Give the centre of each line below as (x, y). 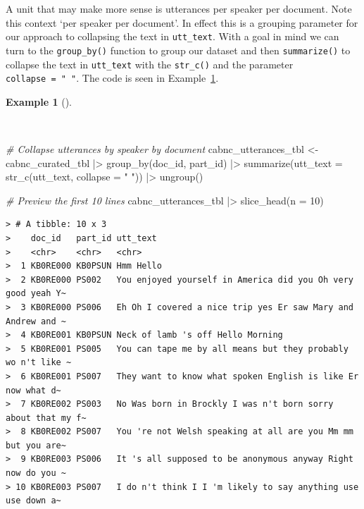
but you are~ (36, 445)
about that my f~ (46, 418)
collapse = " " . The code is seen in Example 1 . (112, 78)
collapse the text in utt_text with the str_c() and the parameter (150, 64)
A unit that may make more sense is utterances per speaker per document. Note (179, 8)
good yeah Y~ (36, 294)
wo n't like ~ (39, 363)
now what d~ (33, 390)
